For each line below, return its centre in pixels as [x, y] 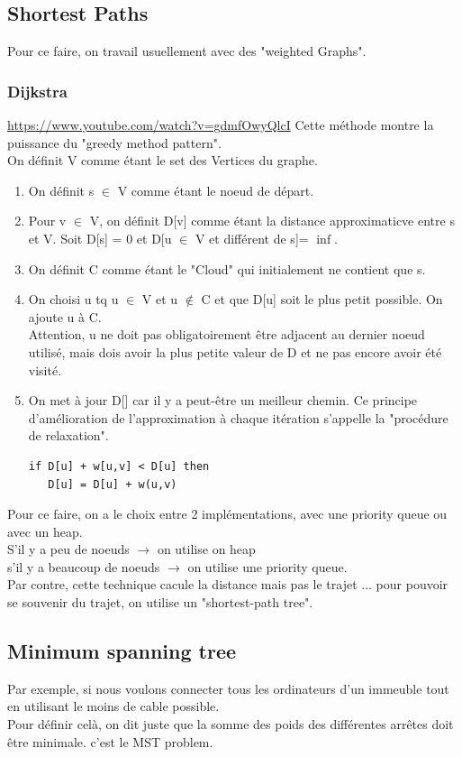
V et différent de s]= [252, 238]
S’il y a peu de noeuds [68, 549]
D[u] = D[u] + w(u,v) [113, 484]
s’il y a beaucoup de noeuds [84, 566]
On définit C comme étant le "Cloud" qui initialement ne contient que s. [227, 268]
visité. [45, 369]
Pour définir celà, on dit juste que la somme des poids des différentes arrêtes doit [231, 724]
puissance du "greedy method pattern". [114, 142]
